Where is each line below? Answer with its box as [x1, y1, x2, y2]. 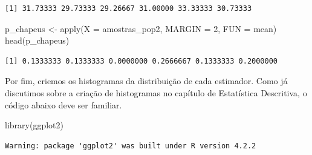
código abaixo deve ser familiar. [5, 98, 122, 111]
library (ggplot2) [5, 119, 63, 131]
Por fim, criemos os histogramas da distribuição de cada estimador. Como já [5, 74, 288, 87]
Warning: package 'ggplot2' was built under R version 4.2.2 [5, 141, 256, 150]
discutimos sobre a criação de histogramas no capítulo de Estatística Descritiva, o [5, 86, 307, 99]
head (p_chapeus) [5, 34, 70, 47]
